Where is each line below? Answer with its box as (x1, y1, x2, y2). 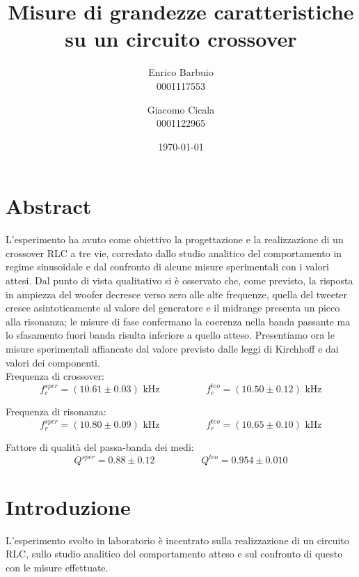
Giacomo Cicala (147, 102, 215, 116)
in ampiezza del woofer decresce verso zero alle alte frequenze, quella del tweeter (6, 286, 348, 301)
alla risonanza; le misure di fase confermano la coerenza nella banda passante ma (6, 314, 351, 328)
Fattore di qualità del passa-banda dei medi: (6, 440, 194, 454)
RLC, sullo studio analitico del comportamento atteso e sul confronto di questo (6, 546, 343, 561)
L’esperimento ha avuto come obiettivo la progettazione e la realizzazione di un (6, 232, 344, 247)
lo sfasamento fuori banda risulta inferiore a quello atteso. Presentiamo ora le (6, 328, 335, 342)
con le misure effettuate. (6, 560, 109, 574)
